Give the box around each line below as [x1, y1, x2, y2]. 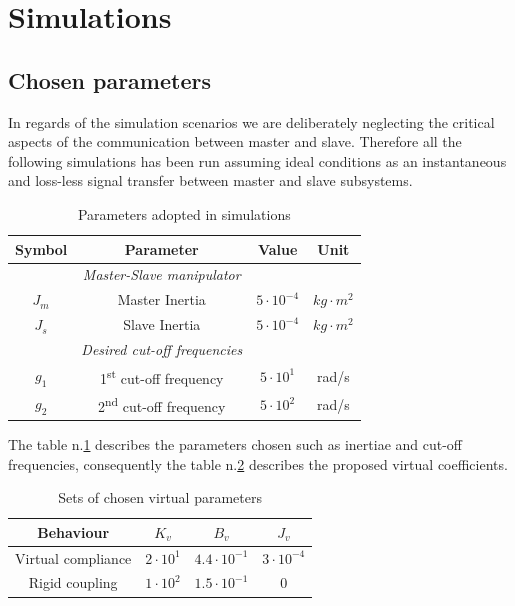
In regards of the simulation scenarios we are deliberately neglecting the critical [8, 111, 495, 132]
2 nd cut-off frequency [98, 393, 226, 416]
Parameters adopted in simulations [77, 203, 291, 224]
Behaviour [37, 521, 110, 542]
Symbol [15, 238, 68, 259]
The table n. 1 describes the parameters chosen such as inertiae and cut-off [8, 434, 463, 455]
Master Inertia [117, 289, 206, 310]
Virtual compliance [15, 547, 132, 568]
